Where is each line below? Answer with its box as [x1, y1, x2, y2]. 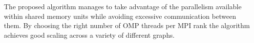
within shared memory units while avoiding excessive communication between [4, 11, 236, 21]
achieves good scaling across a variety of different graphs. [4, 29, 175, 40]
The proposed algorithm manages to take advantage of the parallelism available [4, 1, 242, 11]
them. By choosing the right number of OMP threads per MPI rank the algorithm [4, 20, 250, 30]
